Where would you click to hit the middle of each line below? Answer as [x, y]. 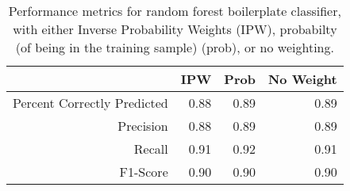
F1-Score [144, 172]
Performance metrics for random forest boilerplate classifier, [175, 11]
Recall [151, 149]
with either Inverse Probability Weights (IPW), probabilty [175, 29]
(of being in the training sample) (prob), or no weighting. [175, 47]
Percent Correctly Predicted [90, 103]
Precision [143, 126]
